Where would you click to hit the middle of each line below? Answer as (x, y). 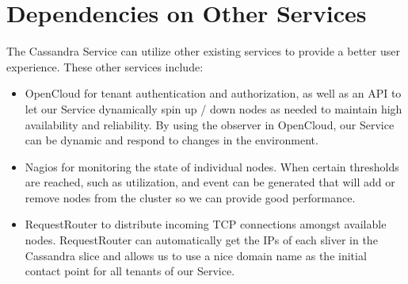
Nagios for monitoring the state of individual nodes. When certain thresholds (212, 166)
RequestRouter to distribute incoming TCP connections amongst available (206, 224)
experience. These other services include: (105, 66)
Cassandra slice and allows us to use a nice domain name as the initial (196, 255)
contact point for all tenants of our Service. (130, 271)
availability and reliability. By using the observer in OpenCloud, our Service (210, 124)
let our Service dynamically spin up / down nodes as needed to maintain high (214, 108)
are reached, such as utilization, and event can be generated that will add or (210, 182)
